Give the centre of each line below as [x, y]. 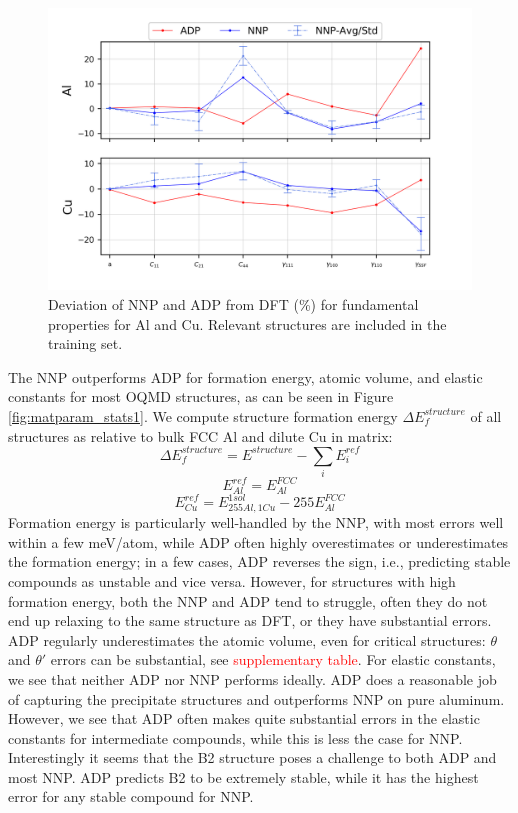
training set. [85, 343]
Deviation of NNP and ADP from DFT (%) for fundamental [233, 303]
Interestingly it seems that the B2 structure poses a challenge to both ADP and [252, 757]
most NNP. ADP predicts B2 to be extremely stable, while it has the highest [243, 776]
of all [486, 415]
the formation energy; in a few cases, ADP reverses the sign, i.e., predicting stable [259, 561]
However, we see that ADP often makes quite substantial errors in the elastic [244, 718]
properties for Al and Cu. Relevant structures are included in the [247, 323]
